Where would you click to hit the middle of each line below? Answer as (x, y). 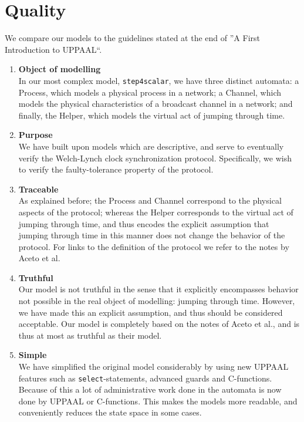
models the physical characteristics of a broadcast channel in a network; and (156, 104)
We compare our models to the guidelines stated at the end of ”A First (132, 38)
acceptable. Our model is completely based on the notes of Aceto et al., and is (159, 324)
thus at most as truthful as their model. (90, 335)
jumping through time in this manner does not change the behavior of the (152, 235)
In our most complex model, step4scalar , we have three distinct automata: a (159, 80)
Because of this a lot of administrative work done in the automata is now (150, 389)
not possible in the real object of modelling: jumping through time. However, (157, 301)
